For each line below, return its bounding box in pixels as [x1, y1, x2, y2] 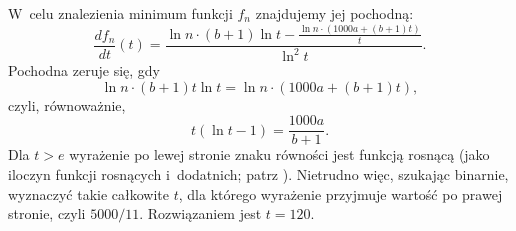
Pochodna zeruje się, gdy [8, 60, 160, 81]
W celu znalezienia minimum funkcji [8, 3, 233, 23]
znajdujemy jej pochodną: [255, 3, 414, 23]
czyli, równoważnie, [8, 94, 126, 115]
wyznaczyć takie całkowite [8, 183, 169, 204]
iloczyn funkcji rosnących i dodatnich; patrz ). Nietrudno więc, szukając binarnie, [8, 163, 509, 184]
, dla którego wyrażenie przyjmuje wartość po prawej [178, 183, 503, 204]
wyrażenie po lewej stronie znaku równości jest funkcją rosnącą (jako [69, 144, 490, 165]
